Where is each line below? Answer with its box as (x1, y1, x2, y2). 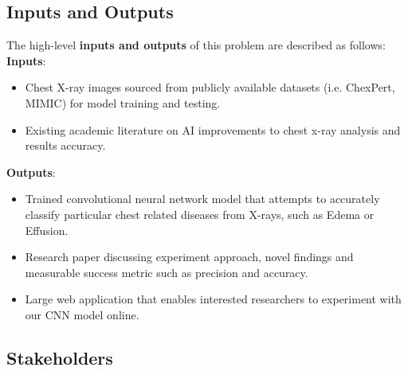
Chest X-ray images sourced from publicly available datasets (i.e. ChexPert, (25, 79, 395, 96)
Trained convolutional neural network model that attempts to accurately (25, 190, 380, 207)
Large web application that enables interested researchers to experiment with (25, 291, 402, 307)
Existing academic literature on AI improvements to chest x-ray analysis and (25, 121, 401, 138)
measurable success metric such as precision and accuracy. (25, 264, 308, 280)
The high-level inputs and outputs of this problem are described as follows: (6, 37, 386, 53)
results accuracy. (25, 137, 106, 154)
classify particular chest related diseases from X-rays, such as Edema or (25, 205, 375, 222)
